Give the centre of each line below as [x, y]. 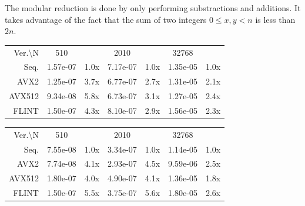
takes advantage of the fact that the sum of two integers [106, 19]
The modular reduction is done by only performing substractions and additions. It [153, 8]
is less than [275, 19]
